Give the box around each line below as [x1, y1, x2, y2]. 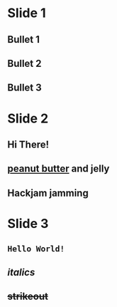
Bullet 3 [7, 82, 43, 94]
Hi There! [7, 138, 50, 150]
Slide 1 [7, 5, 46, 21]
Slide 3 [7, 215, 49, 231]
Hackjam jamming [7, 187, 89, 199]
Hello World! [7, 244, 65, 254]
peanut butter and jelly [7, 162, 110, 175]
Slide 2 [7, 110, 49, 126]
